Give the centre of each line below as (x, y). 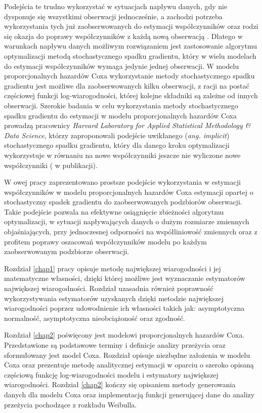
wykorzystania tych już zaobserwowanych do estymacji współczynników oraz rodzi (131, 26)
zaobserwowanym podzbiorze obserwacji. (67, 251)
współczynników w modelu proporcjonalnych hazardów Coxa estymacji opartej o (129, 192)
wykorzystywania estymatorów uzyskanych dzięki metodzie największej (114, 298)
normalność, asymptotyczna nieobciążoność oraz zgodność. (95, 318)
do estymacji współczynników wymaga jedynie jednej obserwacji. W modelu (122, 66)
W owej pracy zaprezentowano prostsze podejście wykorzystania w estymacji (122, 182)
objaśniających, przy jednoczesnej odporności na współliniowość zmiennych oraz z (131, 232)
